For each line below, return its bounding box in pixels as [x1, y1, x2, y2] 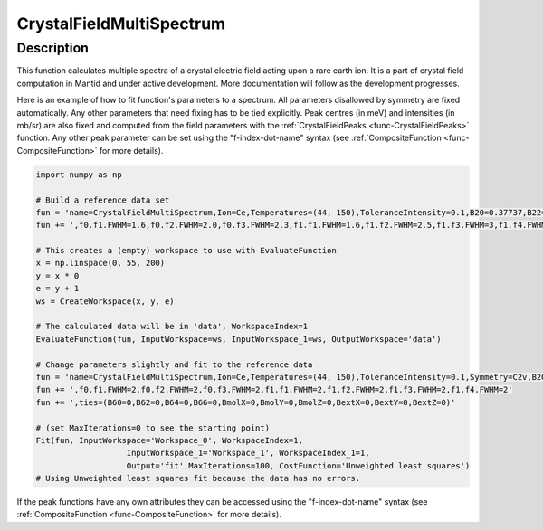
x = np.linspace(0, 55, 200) [35, 258, 166, 269]
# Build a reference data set [35, 194, 170, 205]
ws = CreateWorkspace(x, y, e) [35, 296, 176, 307]
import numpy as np [35, 169, 122, 180]
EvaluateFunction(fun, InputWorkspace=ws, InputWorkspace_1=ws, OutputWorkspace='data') [35, 334, 443, 344]
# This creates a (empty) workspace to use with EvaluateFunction [35, 245, 337, 256]
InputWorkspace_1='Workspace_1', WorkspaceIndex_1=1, [126, 448, 370, 459]
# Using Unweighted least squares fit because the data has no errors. [35, 473, 361, 484]
